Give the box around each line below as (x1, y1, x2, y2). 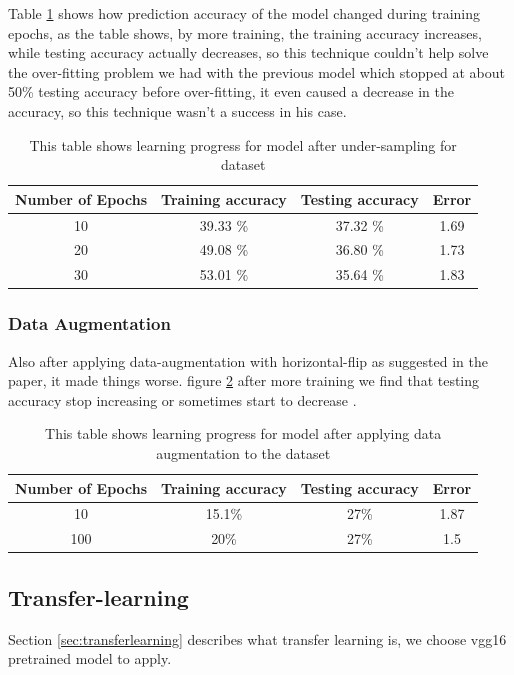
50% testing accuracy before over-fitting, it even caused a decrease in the (8, 81, 454, 102)
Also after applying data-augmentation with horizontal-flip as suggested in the (8, 350, 488, 371)
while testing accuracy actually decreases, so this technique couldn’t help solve (8, 42, 489, 63)
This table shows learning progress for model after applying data (45, 423, 442, 444)
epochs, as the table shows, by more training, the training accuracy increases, (8, 22, 482, 43)
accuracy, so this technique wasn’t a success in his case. (8, 100, 347, 121)
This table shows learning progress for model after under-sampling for (29, 134, 457, 155)
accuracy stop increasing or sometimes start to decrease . (8, 389, 357, 410)
